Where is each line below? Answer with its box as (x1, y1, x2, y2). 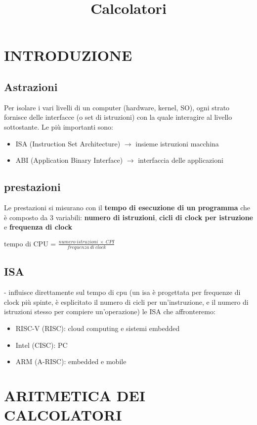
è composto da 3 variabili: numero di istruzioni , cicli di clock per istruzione (4, 212, 253, 222)
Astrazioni (4, 79, 58, 94)
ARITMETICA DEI (4, 385, 145, 405)
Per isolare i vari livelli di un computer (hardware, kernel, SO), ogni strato (4, 102, 230, 112)
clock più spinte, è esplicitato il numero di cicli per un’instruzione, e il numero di (4, 296, 249, 307)
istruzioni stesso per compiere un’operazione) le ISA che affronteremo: (4, 306, 215, 317)
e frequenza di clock (4, 222, 73, 232)
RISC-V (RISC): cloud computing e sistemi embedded (15, 323, 180, 333)
